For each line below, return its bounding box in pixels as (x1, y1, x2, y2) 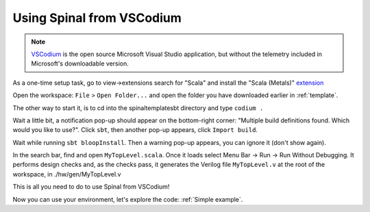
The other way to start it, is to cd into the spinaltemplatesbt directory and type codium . (12, 103, 264, 112)
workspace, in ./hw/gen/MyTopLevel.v (12, 170, 121, 178)
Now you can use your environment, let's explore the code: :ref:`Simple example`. (12, 195, 243, 203)
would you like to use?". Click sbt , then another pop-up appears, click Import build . (12, 126, 258, 134)
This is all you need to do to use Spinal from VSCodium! (12, 183, 170, 191)
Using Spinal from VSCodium (12, 10, 182, 25)
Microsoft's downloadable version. (31, 59, 129, 68)
